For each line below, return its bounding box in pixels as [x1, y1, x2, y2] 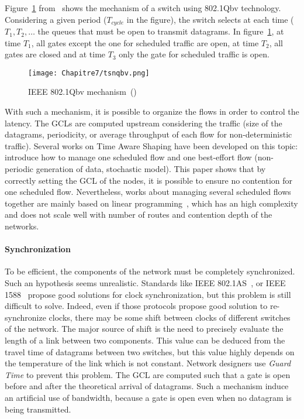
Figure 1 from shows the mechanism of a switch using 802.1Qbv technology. [5, 2, 281, 13]
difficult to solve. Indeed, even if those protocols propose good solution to [5, 300, 268, 312]
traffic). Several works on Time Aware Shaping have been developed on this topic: [5, 139, 298, 152]
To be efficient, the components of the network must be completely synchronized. [5, 265, 295, 277]
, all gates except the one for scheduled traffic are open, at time [31, 36, 259, 49]
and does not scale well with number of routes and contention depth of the [5, 208, 272, 221]
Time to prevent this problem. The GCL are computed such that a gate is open [5, 368, 291, 380]
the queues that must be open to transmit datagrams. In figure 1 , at [37, 25, 284, 37]
